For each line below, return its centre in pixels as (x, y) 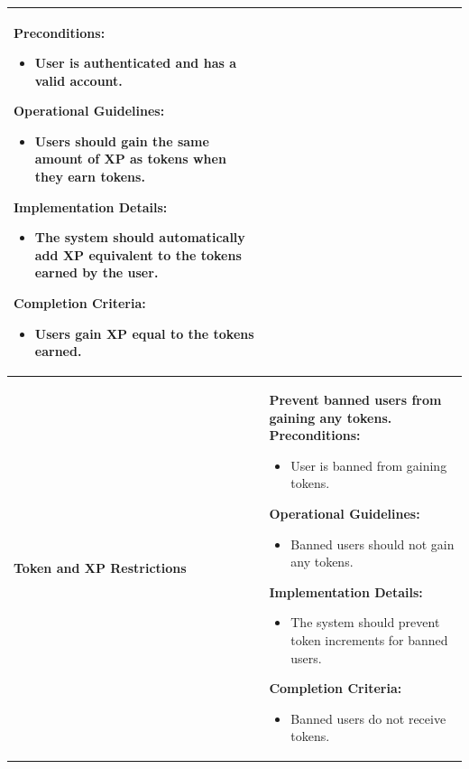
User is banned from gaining (369, 465)
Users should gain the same (122, 141)
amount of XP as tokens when (130, 159)
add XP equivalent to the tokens (138, 254)
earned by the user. (97, 272)
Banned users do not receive (368, 718)
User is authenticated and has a (135, 63)
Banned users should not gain (372, 544)
